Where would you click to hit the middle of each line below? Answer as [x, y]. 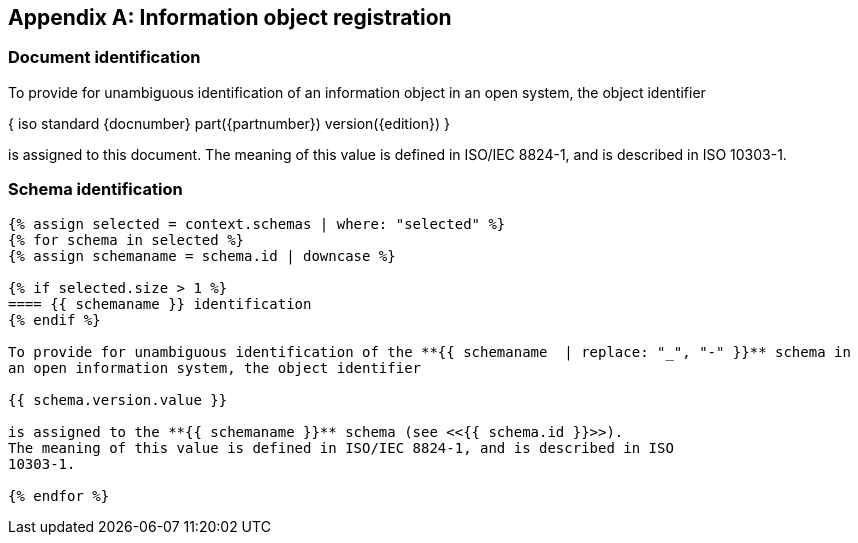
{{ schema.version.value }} [118, 399]
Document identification [104, 57]
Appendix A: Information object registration [230, 17]
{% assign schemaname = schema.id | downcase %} [202, 255]
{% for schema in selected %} [126, 239]
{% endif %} [54, 319]
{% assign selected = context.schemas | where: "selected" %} [257, 223]
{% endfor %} [59, 495]
